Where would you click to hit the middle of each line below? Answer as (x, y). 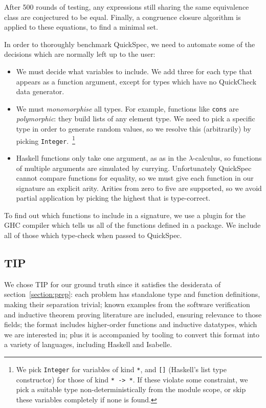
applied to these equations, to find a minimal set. (81, 27)
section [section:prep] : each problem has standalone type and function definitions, (132, 294)
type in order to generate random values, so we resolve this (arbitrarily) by (134, 128)
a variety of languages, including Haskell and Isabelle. (88, 344)
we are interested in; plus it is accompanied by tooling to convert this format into (132, 334)
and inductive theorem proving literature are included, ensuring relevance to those (133, 314)
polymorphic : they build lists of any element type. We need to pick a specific (136, 119)
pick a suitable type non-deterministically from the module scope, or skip (131, 389)
